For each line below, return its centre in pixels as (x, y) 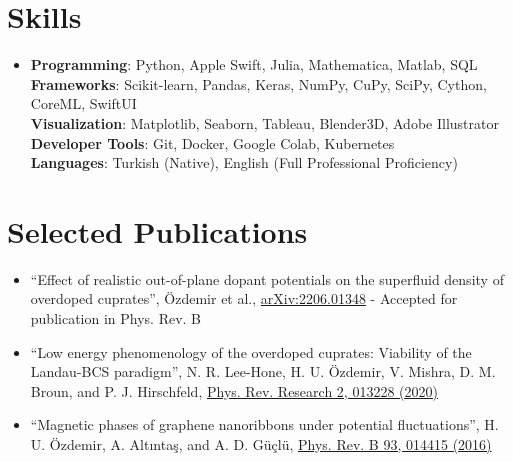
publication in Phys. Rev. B (116, 318)
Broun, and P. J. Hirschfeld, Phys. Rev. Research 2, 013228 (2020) (234, 390)
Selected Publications (157, 230)
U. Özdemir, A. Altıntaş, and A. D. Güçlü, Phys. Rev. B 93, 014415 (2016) (261, 443)
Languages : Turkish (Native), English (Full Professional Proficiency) (244, 162)
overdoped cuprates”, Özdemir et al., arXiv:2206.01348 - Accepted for (244, 298)
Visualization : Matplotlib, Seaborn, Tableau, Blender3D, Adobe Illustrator (264, 122)
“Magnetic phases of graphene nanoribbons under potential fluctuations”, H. (264, 424)
